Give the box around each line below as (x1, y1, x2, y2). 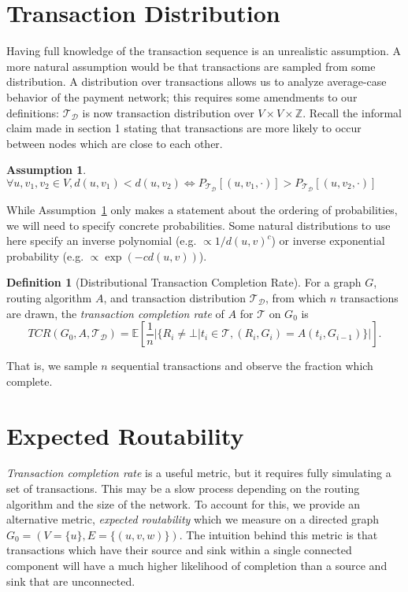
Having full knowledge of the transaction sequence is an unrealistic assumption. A (6, 43, 402, 59)
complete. (6, 372, 53, 389)
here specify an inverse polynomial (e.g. (6, 232, 197, 249)
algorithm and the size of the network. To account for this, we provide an (6, 495, 361, 512)
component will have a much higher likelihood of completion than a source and (6, 557, 388, 573)
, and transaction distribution (103, 289, 247, 305)
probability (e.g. (6, 247, 84, 264)
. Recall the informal (302, 104, 402, 120)
